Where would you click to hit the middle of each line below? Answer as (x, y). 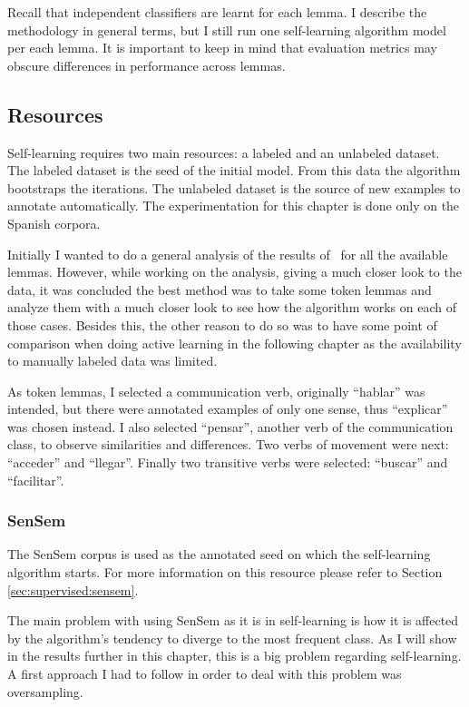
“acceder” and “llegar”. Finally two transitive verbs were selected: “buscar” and (228, 462)
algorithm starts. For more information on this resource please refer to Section (225, 572)
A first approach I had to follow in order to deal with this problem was (205, 674)
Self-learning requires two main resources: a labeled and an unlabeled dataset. (224, 152)
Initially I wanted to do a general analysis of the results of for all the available (228, 254)
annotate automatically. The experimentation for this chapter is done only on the (234, 206)
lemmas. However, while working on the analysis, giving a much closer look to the (234, 272)
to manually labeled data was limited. (112, 361)
